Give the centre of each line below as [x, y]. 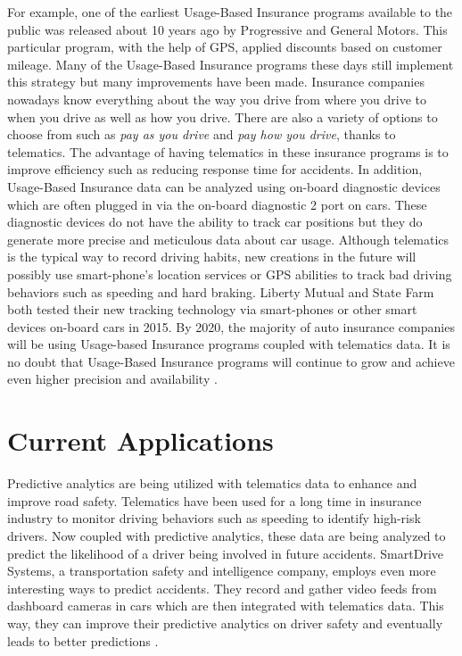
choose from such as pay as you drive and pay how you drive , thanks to [202, 134]
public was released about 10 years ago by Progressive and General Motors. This [227, 29]
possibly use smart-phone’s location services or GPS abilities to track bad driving [230, 274]
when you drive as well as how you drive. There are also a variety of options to [223, 116]
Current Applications [140, 440]
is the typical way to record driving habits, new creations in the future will [212, 257]
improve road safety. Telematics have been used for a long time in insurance [214, 500]
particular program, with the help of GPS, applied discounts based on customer [225, 47]
